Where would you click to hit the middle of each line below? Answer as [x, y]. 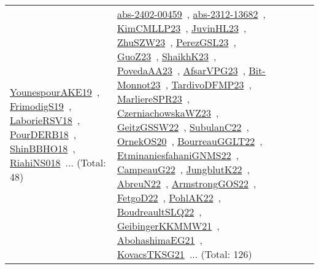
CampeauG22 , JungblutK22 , [183, 169]
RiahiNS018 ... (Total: [58, 162]
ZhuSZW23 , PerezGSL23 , [176, 42]
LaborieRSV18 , [45, 120]
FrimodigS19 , [41, 106]
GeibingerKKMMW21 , [168, 226]
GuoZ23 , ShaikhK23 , [167, 56]
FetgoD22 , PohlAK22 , [169, 197]
